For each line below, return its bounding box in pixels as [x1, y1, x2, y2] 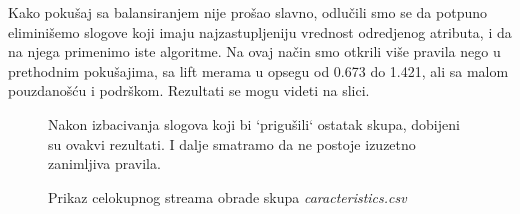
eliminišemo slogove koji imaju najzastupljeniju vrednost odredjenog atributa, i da [8, 21, 512, 42]
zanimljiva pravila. [48, 153, 161, 174]
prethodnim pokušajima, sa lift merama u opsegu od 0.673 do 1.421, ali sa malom [8, 60, 509, 81]
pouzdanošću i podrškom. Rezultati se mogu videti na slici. [8, 80, 370, 101]
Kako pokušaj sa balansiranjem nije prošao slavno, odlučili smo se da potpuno [8, 2, 487, 22]
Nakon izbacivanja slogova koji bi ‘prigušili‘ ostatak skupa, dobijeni [48, 113, 460, 134]
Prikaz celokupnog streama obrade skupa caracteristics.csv [48, 186, 407, 207]
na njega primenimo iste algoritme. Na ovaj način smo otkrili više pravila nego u [8, 41, 501, 62]
